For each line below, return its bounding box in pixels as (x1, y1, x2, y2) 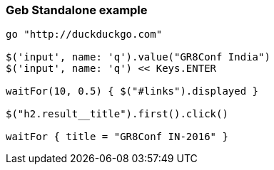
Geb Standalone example (6, 3, 148, 17)
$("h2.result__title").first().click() (6, 108, 228, 120)
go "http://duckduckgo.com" (6, 28, 163, 41)
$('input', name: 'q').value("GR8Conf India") (6, 51, 270, 63)
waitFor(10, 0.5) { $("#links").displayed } (6, 85, 259, 97)
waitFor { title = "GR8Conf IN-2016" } (6, 131, 228, 143)
